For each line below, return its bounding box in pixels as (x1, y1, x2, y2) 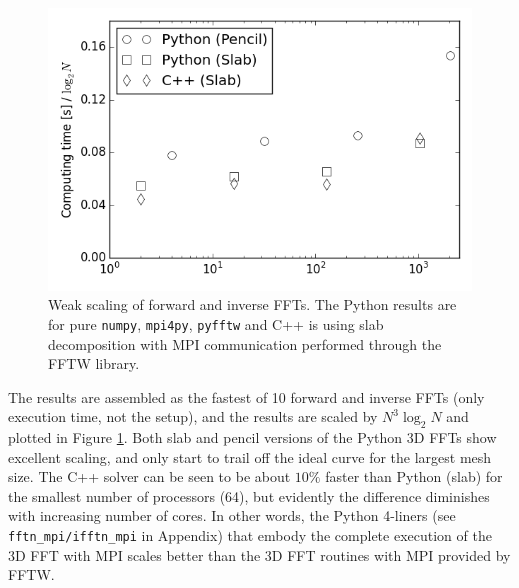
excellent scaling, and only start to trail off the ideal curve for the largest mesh (8, 446, 492, 467)
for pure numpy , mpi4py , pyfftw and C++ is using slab (48, 313, 384, 334)
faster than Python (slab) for (325, 466, 503, 487)
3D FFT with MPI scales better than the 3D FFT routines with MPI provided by (8, 544, 511, 565)
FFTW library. (48, 353, 140, 374)
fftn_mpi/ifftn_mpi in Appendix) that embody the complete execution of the (8, 525, 492, 546)
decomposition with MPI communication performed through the (48, 333, 442, 354)
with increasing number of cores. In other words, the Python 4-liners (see (8, 505, 456, 526)
